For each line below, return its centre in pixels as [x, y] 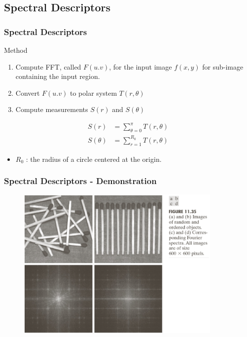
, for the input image [141, 66]
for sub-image [223, 66]
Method [16, 50]
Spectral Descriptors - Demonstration [80, 181]
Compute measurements [52, 109]
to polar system [93, 93]
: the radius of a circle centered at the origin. [94, 159]
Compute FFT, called [48, 66]
